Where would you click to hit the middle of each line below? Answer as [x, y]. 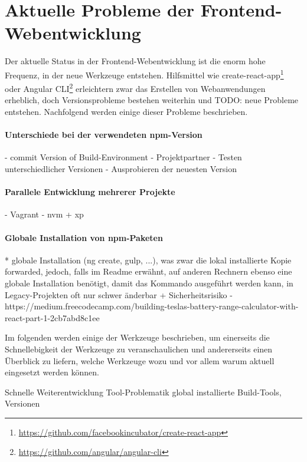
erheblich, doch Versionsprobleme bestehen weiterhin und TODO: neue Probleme [152, 100]
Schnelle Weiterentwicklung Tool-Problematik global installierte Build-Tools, [143, 392]
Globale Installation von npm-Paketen [84, 237]
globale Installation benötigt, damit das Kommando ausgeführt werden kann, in [149, 283]
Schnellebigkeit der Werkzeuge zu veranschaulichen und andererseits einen [139, 349]
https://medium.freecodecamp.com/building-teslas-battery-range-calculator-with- [152, 306]
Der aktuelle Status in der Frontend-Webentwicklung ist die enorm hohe [135, 61]
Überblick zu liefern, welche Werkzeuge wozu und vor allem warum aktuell [140, 360]
